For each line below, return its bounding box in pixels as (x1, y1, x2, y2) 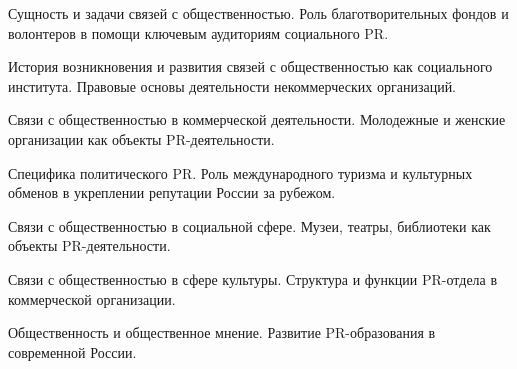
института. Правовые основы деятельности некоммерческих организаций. (8, 75, 457, 96)
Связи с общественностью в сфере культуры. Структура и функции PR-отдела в (8, 268, 498, 289)
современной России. (8, 341, 137, 362)
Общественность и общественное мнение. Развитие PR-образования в (8, 322, 436, 343)
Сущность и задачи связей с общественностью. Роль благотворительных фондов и (8, 3, 509, 23)
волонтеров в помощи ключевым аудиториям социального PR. (8, 22, 389, 43)
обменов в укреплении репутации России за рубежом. (8, 182, 336, 203)
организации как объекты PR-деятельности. (8, 128, 275, 149)
